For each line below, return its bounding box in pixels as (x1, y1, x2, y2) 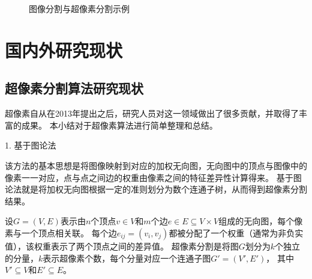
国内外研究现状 (5, 37, 123, 62)
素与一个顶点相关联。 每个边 (5, 226, 117, 239)
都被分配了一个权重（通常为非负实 (169, 226, 304, 239)
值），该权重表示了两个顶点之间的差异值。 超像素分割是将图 (5, 239, 239, 252)
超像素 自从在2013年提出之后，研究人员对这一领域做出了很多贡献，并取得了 (5, 107, 299, 120)
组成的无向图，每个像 (218, 215, 303, 227)
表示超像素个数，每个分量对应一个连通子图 (43, 251, 211, 264)
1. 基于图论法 (5, 139, 56, 152)
